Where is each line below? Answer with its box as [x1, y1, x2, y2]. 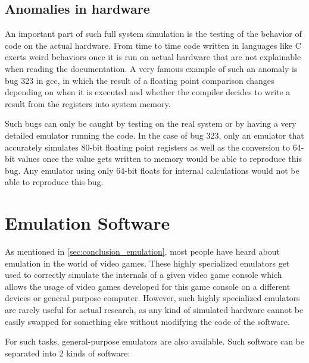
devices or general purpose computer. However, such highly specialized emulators [5, 292, 300, 304]
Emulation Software [5, 211, 170, 235]
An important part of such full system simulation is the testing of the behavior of [5, 27, 302, 40]
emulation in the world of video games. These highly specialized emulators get [5, 256, 290, 269]
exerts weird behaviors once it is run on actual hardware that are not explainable [5, 51, 301, 63]
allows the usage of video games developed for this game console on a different [5, 280, 291, 292]
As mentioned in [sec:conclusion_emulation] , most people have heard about [5, 245, 280, 258]
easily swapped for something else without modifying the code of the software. [5, 315, 290, 327]
